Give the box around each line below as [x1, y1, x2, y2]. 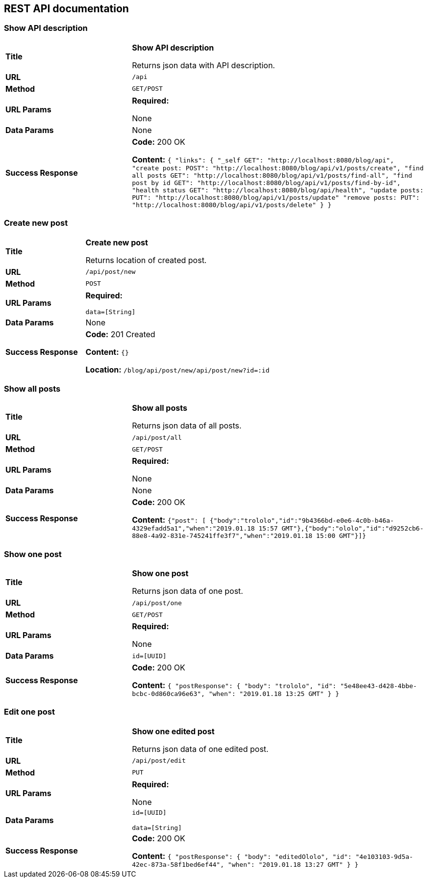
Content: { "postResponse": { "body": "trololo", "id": [132, 680, 337, 691]
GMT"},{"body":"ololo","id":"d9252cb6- [281, 525, 424, 533]
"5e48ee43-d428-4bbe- [340, 682, 417, 690]
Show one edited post [132, 726, 215, 736]
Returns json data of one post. [132, 586, 243, 596]
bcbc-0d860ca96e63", [132, 690, 205, 698]
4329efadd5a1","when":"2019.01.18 [132, 525, 255, 533]
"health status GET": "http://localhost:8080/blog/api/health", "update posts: [132, 186, 424, 194]
